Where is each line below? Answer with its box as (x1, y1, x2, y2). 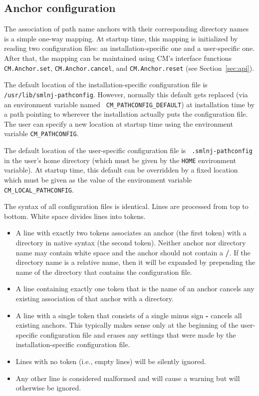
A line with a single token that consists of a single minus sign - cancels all (15, 310, 242, 320)
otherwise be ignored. (15, 383, 81, 393)
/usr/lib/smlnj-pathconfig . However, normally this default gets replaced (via (4, 89, 248, 99)
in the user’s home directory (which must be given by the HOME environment (4, 155, 236, 165)
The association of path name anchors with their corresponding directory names (4, 23, 249, 34)
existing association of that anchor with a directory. (15, 293, 174, 303)
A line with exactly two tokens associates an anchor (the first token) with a (15, 227, 247, 238)
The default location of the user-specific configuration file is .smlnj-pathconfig (4, 145, 253, 156)
